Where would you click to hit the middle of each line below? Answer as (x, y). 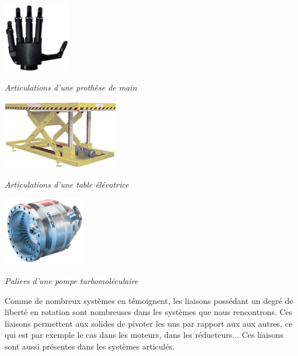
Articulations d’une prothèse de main (71, 87)
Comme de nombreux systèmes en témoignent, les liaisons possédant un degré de (149, 300)
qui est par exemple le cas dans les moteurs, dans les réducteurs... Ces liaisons (144, 335)
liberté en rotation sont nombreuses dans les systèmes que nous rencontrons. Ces (149, 312)
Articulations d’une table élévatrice (67, 184)
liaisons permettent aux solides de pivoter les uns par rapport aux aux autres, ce (149, 323)
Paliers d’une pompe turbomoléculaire (71, 281)
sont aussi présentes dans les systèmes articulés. (90, 346)
